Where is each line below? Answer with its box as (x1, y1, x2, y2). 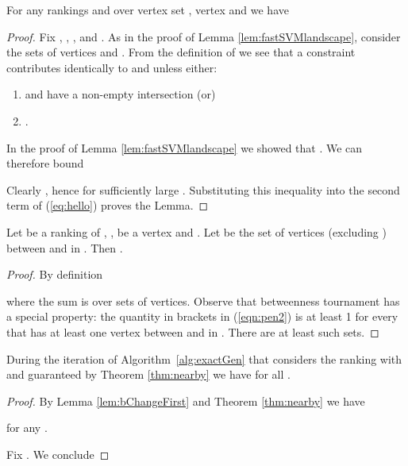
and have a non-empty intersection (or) (25, 86, 216, 102)
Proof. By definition (6, 266, 103, 283)
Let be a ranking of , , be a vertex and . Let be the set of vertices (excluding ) (6, 223, 387, 240)
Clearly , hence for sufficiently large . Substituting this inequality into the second (6, 181, 400, 198)
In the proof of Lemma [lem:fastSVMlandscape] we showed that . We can (6, 139, 363, 156)
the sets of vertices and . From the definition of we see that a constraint (6, 44, 356, 60)
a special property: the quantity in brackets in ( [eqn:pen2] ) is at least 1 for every (6, 308, 398, 325)
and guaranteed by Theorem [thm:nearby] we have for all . (6, 366, 291, 383)
